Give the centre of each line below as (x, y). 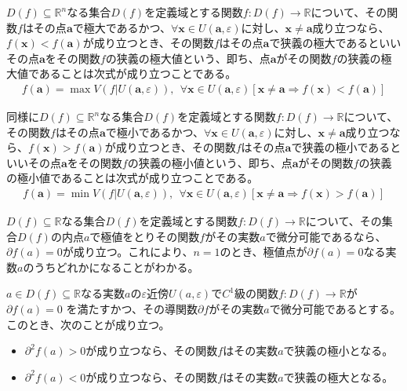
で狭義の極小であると (346, 147)
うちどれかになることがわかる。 (116, 267)
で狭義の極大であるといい (335, 43)
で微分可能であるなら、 (326, 236)
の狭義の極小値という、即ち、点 (210, 162)
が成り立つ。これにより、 (128, 252)
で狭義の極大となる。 (338, 376)
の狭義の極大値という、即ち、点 (188, 58)
